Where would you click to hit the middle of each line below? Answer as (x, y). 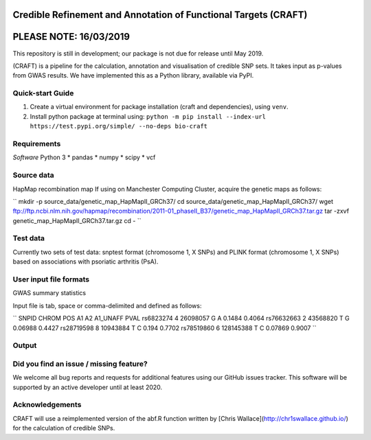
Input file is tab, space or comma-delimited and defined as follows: (107, 305)
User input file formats (51, 279)
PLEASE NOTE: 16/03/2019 (71, 37)
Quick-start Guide (43, 93)
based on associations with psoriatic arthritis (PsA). (86, 262)
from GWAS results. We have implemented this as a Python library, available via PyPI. (133, 76)
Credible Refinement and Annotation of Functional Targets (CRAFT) (160, 15)
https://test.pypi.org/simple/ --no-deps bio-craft (119, 126)
